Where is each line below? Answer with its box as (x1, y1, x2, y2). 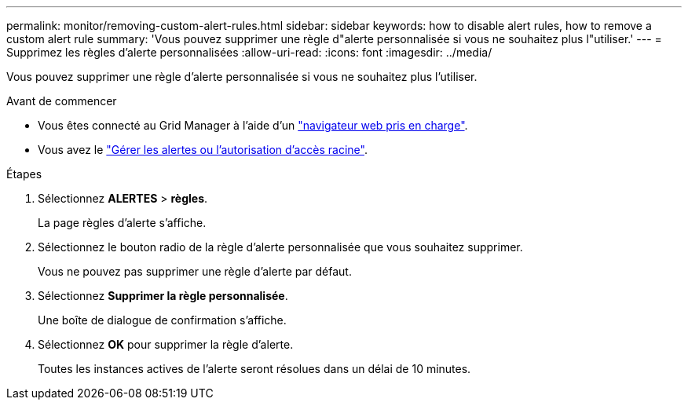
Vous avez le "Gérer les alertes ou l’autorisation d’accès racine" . (38, 143, 368, 156)
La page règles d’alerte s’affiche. (38, 216, 207, 229)
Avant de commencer (6, 94, 117, 108)
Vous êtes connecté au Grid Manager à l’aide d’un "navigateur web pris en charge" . (38, 119, 468, 132)
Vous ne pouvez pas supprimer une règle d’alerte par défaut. (38, 265, 352, 278)
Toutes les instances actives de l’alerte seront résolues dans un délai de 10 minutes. (38, 362, 471, 375)
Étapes (6, 167, 42, 181)
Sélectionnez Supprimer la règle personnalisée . (38, 289, 288, 302)
